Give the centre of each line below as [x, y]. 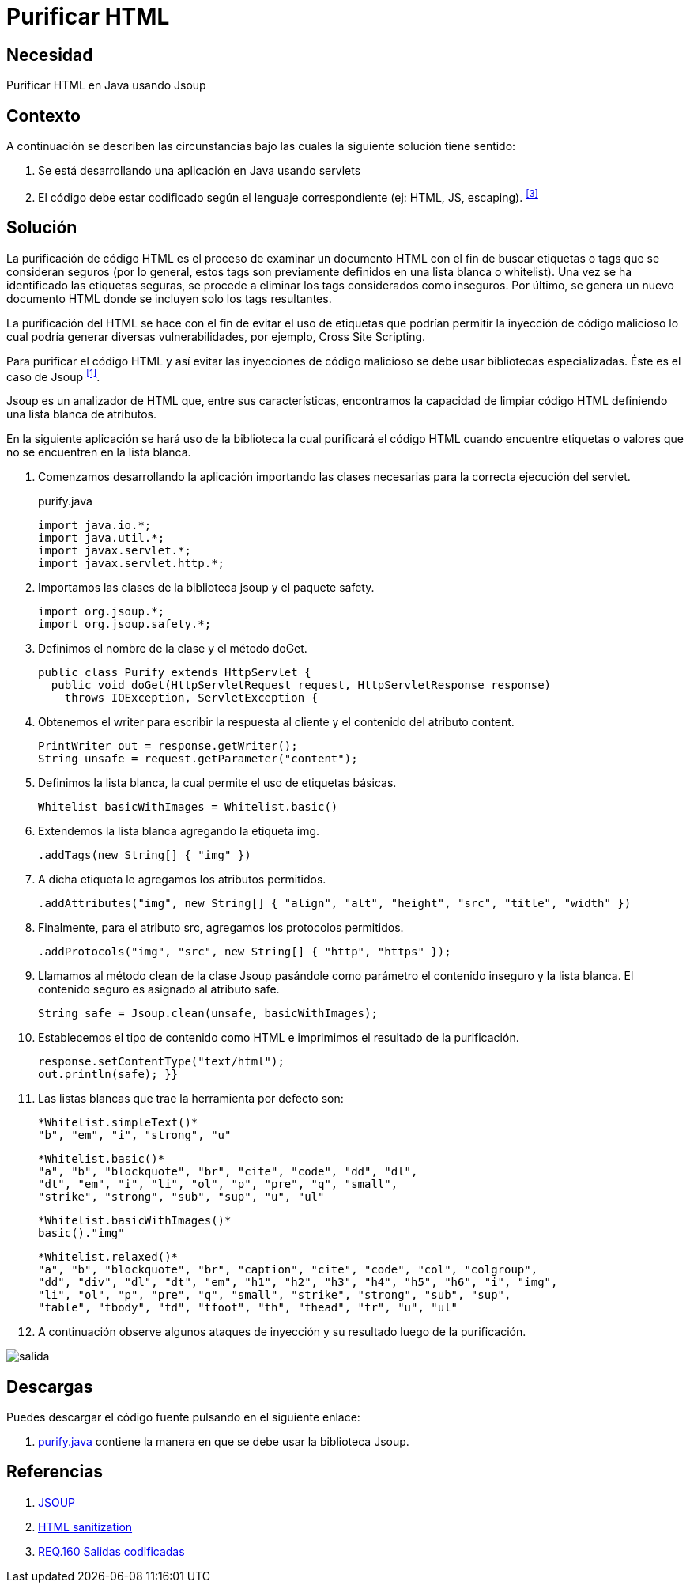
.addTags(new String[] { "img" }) [145, 855]
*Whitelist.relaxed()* [108, 1257]
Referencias [55, 1472]
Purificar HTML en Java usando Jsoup [106, 85]
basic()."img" [81, 1233]
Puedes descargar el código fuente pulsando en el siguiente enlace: [183, 1417]
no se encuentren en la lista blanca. [99, 452]
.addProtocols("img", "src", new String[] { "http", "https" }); [245, 952]
